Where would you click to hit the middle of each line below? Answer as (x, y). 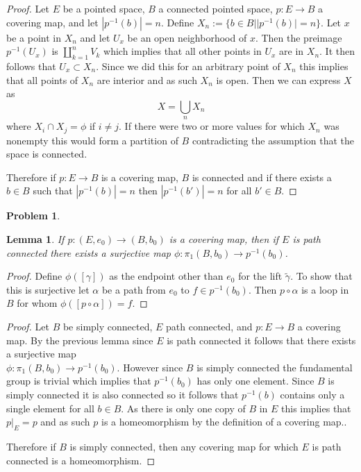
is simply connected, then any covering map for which (184, 446)
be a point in (34, 37)
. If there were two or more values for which (212, 126)
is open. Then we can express (278, 79)
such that (53, 191)
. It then (337, 51)
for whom (37, 303)
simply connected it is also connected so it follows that (123, 394)
